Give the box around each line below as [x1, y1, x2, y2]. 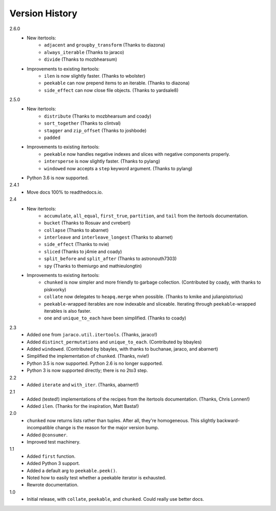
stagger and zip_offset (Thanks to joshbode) [44, 127, 147, 133]
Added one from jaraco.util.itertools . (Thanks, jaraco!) [27, 332, 158, 338]
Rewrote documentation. [27, 482, 79, 488]
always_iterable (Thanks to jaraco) [44, 49, 125, 55]
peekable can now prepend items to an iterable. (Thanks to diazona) [44, 80, 190, 86]
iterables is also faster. [44, 308, 91, 314]
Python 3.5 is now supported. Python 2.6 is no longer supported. [27, 360, 163, 366]
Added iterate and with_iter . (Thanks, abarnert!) [27, 381, 139, 388]
